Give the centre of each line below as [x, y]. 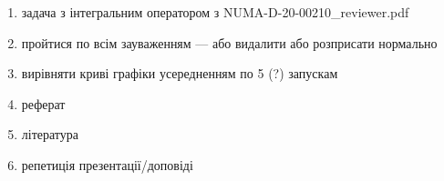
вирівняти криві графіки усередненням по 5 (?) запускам [180, 73]
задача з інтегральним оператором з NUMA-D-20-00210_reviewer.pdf [215, 12]
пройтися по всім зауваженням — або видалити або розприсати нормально [229, 42]
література [50, 134]
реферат [43, 103]
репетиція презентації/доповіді [107, 164]
